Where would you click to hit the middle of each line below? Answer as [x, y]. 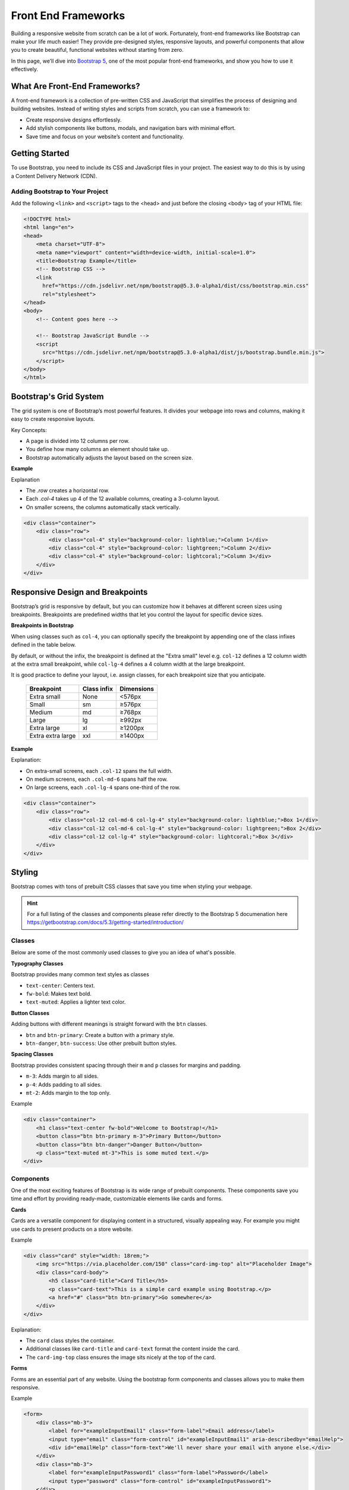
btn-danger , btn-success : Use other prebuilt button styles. [101, 1043]
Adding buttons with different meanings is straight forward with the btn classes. [109, 1024]
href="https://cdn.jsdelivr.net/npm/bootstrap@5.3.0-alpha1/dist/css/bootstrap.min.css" [176, 286]
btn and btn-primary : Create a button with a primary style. [100, 1035]
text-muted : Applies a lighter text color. [76, 1002]
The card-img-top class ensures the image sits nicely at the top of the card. [121, 1357]
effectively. [25, 69]
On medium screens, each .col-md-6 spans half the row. [97, 779]
